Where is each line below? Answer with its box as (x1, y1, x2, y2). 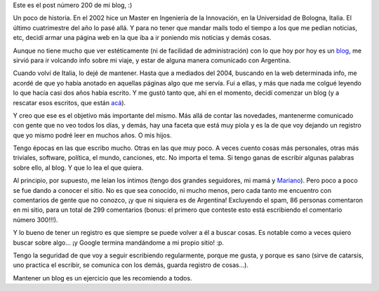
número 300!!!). (13, 215, 58, 224)
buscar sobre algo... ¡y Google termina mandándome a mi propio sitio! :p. (13, 238, 225, 247)
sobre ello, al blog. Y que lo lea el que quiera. (13, 163, 144, 172)
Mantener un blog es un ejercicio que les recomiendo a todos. (13, 273, 192, 282)
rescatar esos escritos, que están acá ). (13, 98, 126, 107)
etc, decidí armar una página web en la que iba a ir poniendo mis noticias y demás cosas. (13, 34, 272, 42)
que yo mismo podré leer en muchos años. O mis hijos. (13, 130, 172, 140)
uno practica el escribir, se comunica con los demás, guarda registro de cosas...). (13, 261, 249, 269)
